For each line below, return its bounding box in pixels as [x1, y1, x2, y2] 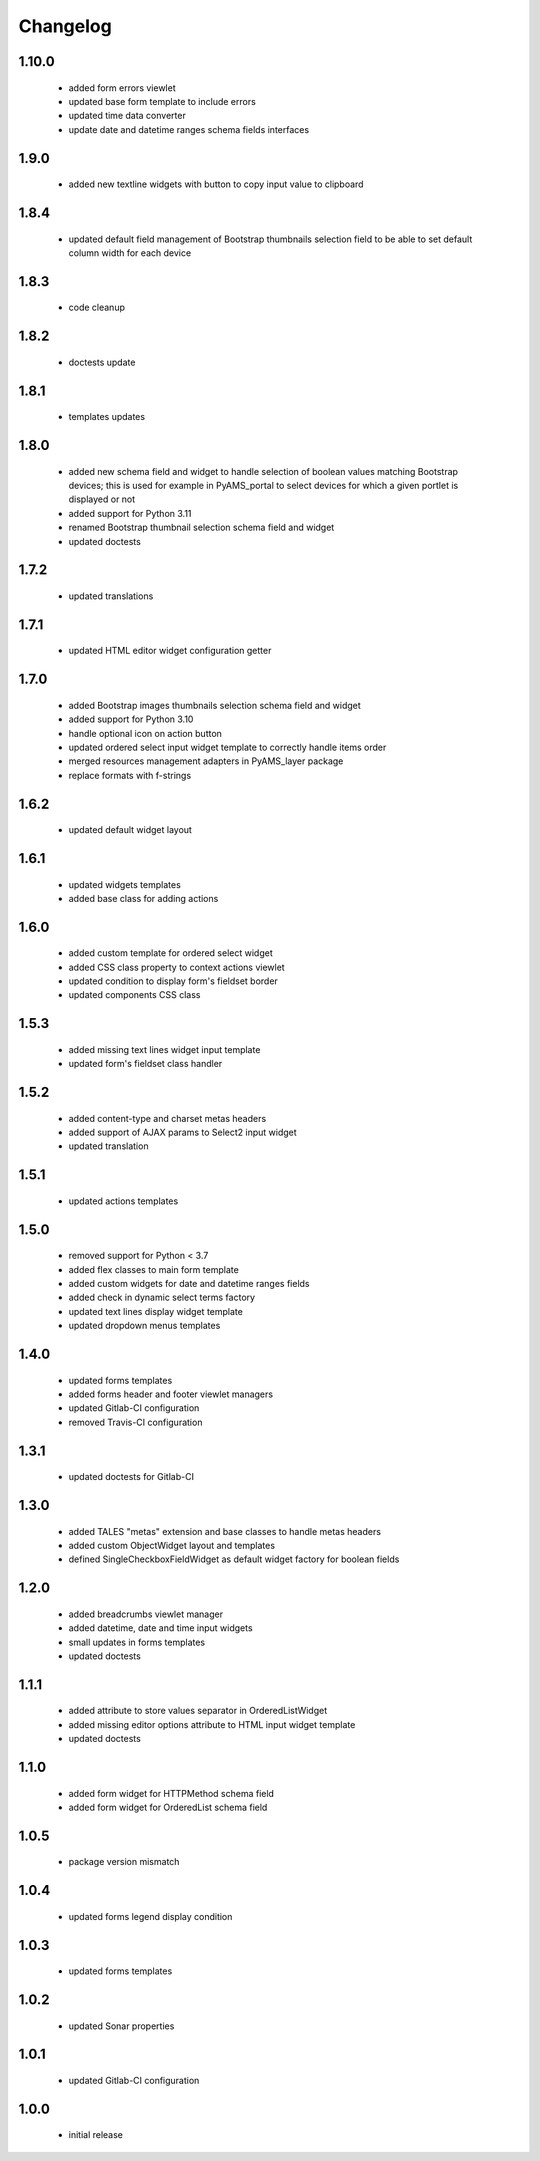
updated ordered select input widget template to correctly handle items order [68, 741, 387, 753]
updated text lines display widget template [68, 1305, 244, 1317]
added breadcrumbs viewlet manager [68, 1608, 224, 1620]
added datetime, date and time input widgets [68, 1622, 254, 1634]
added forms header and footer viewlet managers [68, 1388, 274, 1400]
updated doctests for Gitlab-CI [68, 1471, 195, 1483]
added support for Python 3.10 [68, 713, 194, 725]
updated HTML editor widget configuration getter [68, 645, 272, 657]
